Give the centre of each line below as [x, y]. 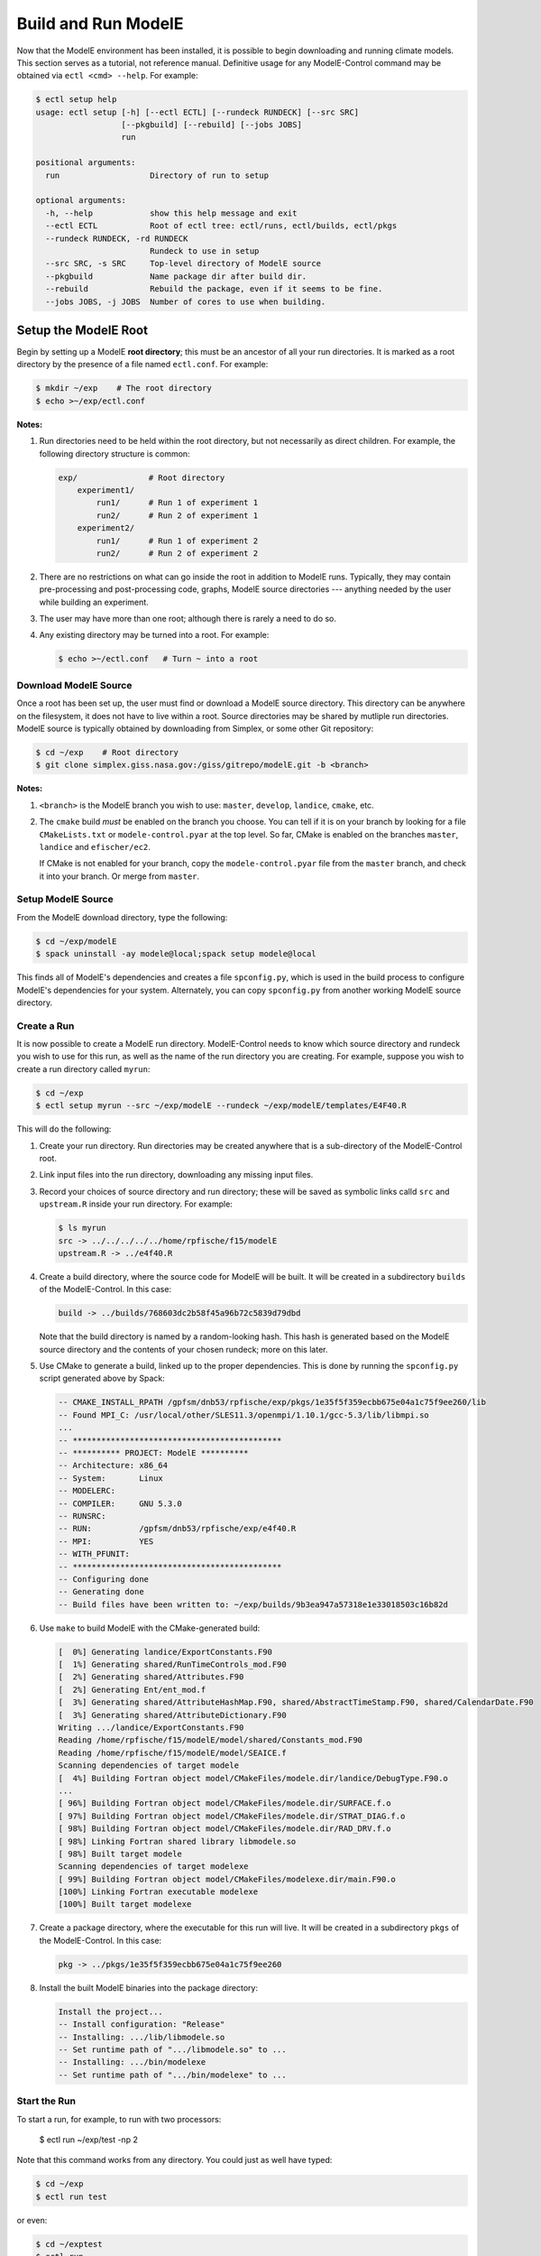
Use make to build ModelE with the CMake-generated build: [150, 1628]
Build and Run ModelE [100, 23]
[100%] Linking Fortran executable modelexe [158, 1892]
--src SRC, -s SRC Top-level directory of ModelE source [183, 264]
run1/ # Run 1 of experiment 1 [177, 503]
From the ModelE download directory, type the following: [122, 917]
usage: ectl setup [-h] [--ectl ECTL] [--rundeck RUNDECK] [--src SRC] [197, 112]
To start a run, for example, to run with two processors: [119, 2119]
